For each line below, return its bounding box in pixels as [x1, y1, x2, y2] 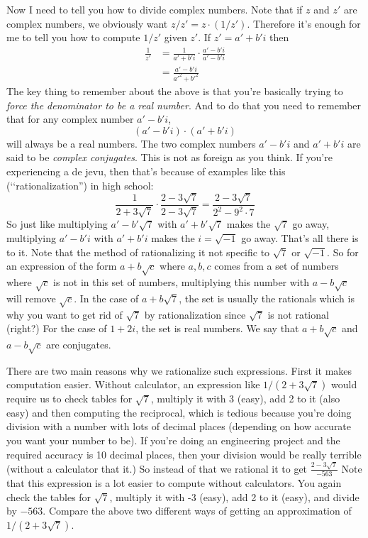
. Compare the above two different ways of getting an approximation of [43, 503, 352, 518]
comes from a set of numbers [214, 258, 339, 273]
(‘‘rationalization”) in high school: [6, 177, 154, 192]
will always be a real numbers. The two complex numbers [6, 136, 256, 150]
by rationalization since [144, 307, 246, 322]
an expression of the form [6, 258, 117, 273]
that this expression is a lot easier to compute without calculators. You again [6, 476, 342, 490]
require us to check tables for [6, 391, 133, 406]
